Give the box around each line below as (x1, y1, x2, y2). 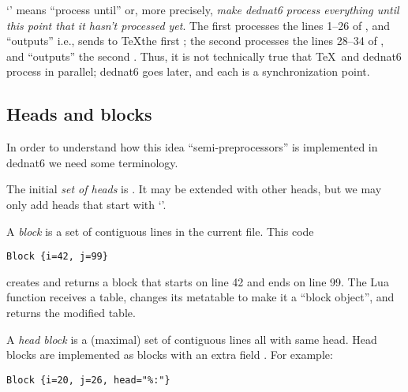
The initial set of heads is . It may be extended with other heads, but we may (6, 181, 382, 197)
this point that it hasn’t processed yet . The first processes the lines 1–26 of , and (6, 17, 390, 33)
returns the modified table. (6, 304, 136, 320)
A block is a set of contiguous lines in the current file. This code (6, 222, 314, 239)
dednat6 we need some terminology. (6, 154, 178, 170)
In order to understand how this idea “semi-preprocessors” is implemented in (6, 139, 378, 155)
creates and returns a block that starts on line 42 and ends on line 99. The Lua (6, 273, 389, 289)
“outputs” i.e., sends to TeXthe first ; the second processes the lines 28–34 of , (6, 32, 384, 49)
